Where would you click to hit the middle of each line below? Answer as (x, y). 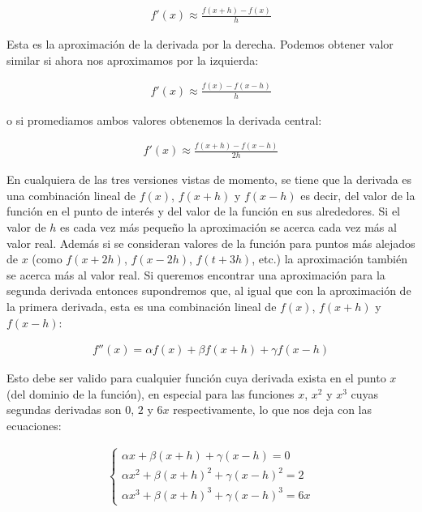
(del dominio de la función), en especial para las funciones (151, 393)
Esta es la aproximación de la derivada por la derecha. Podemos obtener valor (200, 44)
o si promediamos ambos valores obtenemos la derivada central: (164, 119)
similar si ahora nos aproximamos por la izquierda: (133, 60)
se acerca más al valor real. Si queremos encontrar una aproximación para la (196, 274)
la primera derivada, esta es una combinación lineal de (142, 307)
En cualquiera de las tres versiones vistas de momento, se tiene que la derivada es (209, 179)
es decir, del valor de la (358, 195)
